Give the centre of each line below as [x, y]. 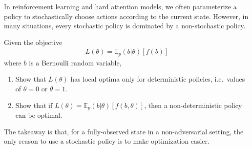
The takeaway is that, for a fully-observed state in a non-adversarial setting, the [124, 131]
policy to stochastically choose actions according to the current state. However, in [126, 16]
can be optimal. [39, 115]
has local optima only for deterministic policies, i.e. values [158, 79]
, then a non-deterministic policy [193, 105]
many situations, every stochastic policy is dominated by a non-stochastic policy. [125, 26]
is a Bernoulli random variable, [75, 62]
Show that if [34, 105]
